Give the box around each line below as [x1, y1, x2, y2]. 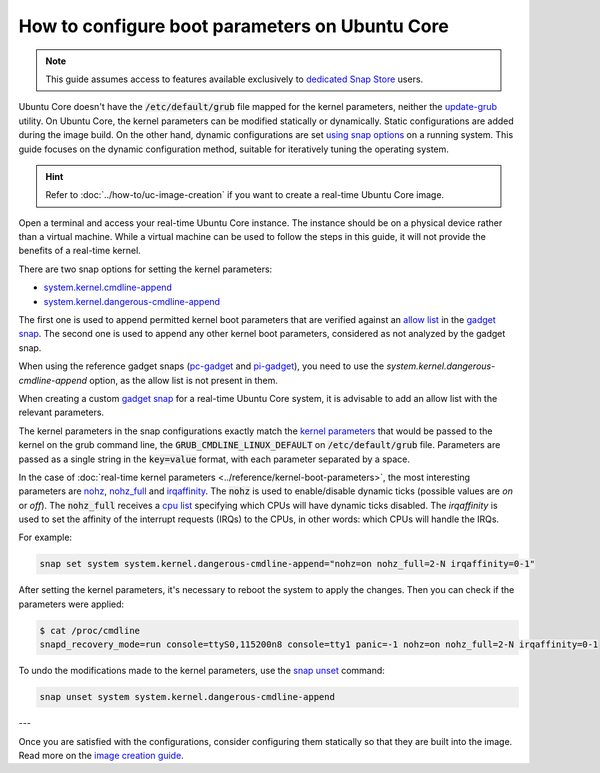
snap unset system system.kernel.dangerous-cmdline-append [39, 691, 335, 703]
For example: [18, 531, 73, 544]
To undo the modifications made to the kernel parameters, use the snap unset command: [18, 665, 385, 677]
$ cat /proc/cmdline [39, 625, 140, 636]
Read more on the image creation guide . [18, 749, 184, 761]
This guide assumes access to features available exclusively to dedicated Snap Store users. [45, 73, 424, 85]
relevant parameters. [18, 406, 105, 419]
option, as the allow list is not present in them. [89, 374, 279, 386]
